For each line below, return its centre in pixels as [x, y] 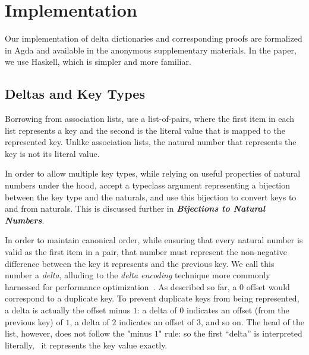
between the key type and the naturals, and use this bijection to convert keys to [151, 197]
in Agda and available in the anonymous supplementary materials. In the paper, [151, 50]
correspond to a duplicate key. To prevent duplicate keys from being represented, [152, 298]
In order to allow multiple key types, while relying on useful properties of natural [153, 173]
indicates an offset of [157, 321]
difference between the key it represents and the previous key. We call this [140, 263]
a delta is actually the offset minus [68, 310]
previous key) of [34, 321]
